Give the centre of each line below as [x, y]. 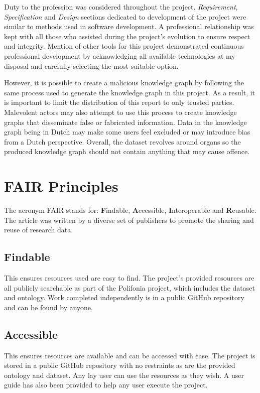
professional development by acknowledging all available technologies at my [120, 55]
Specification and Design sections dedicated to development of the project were [125, 16]
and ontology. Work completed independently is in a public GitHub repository [124, 297]
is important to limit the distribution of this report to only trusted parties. [119, 102]
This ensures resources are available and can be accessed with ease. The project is [130, 355]
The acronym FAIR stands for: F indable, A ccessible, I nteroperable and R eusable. [130, 210]
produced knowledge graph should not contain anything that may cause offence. [127, 151]
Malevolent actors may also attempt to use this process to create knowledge [120, 112]
